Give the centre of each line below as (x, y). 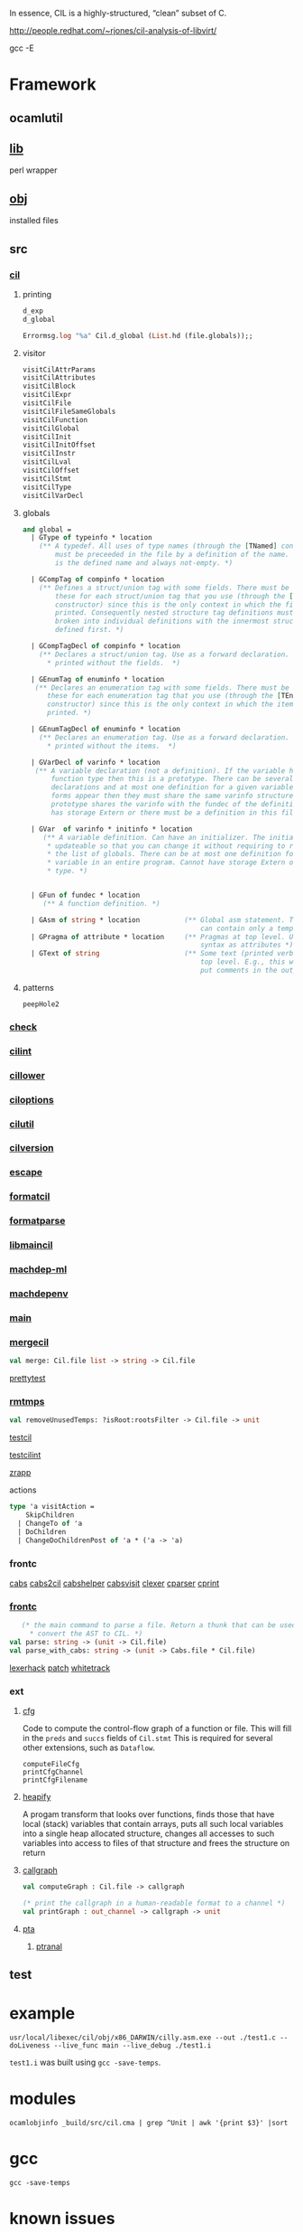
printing (37, 294)
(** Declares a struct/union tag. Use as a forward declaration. (165, 655)
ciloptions (32, 1099)
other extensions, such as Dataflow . (89, 1747)
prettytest (28, 1379)
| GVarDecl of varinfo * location (96, 762)
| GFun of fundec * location (86, 895)
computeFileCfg (51, 1764)
